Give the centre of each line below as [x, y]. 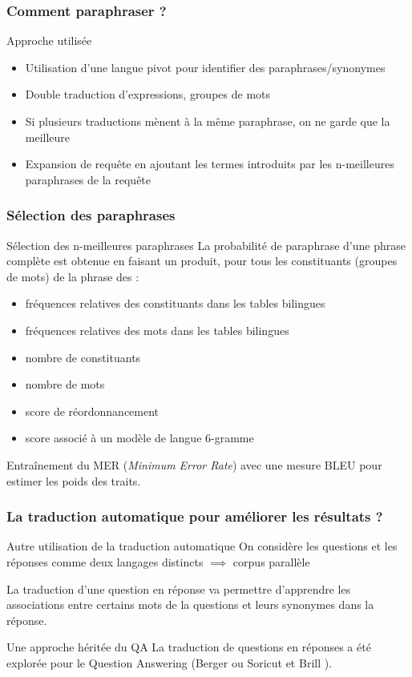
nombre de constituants [83, 357]
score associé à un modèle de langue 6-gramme [139, 438]
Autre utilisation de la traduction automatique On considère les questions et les [202, 546]
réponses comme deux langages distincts [105, 561]
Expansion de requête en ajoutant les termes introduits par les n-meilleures [210, 164]
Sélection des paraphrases [91, 215]
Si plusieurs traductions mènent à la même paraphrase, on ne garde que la [208, 121]
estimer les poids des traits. [74, 480]
